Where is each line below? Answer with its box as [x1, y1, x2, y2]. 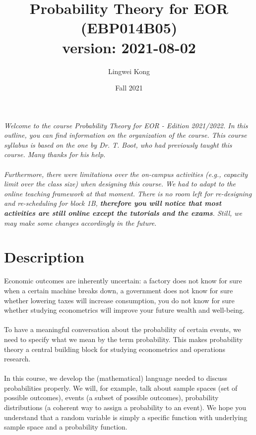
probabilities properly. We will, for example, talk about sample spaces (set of [4, 382, 238, 393]
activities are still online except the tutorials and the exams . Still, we [4, 208, 243, 218]
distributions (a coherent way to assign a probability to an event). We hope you [4, 402, 247, 413]
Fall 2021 [115, 83, 143, 93]
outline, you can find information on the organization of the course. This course [4, 130, 247, 140]
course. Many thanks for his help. [4, 149, 106, 160]
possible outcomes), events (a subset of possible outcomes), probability [4, 392, 219, 403]
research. [4, 353, 31, 364]
